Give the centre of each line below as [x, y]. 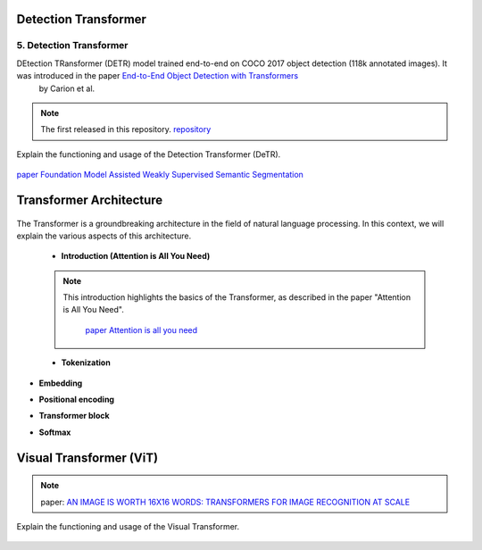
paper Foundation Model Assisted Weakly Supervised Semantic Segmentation [160, 175]
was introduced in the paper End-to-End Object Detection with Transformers [158, 76]
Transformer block [75, 416]
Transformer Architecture [90, 200]
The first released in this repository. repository [126, 129]
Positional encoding [77, 400]
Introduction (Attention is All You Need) [136, 256]
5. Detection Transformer [72, 46]
